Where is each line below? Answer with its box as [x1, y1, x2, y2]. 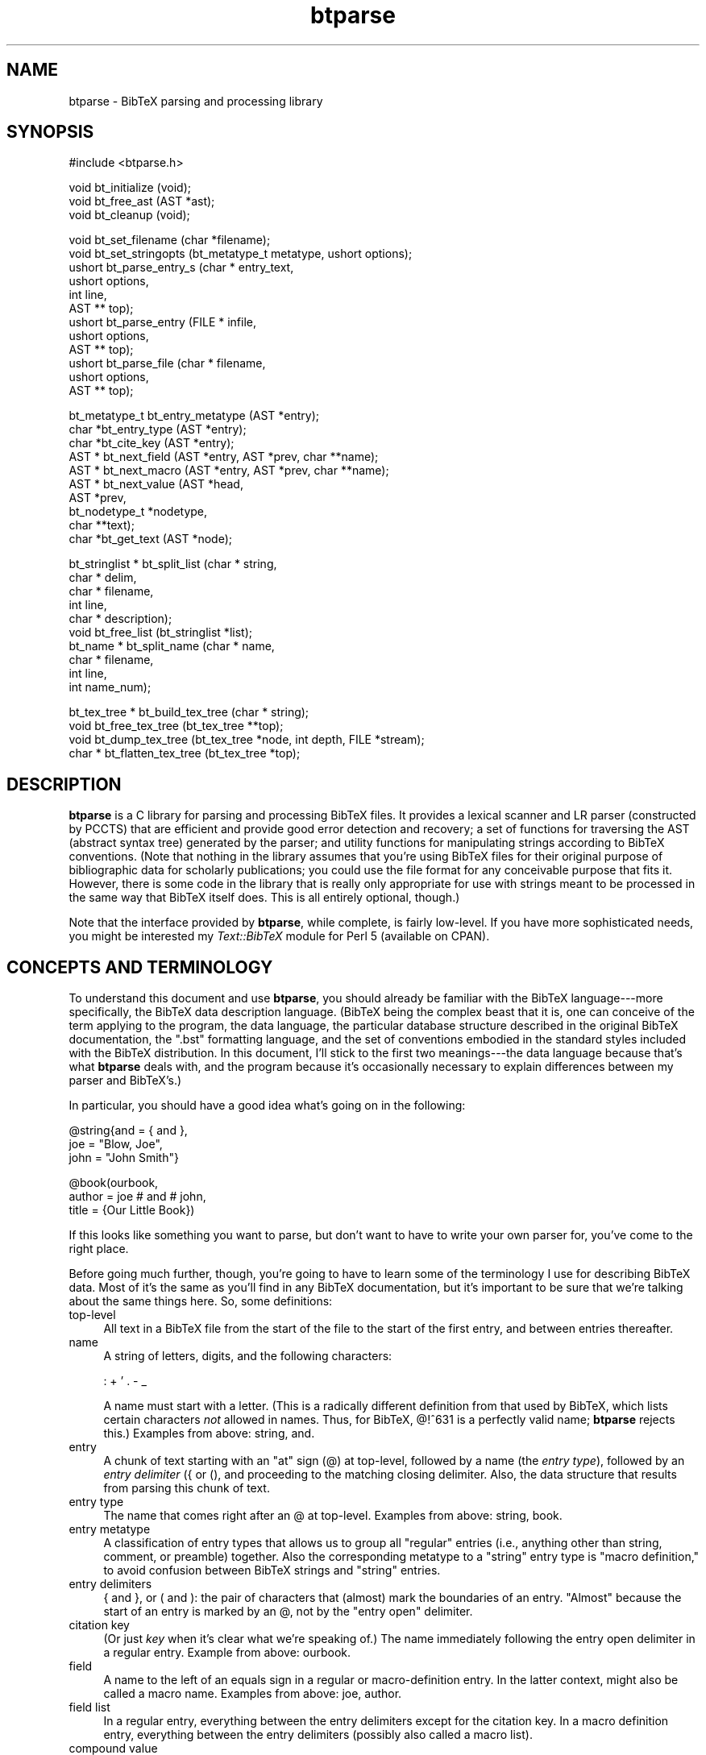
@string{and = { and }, [69, 1123, 188, 1138]
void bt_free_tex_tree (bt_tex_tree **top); [69, 719, 284, 733]
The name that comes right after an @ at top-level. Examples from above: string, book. [103, 1508, 563, 1523]
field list [69, 1700, 110, 1715]
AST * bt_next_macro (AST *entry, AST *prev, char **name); [69, 463, 389, 478]
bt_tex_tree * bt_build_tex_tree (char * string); [69, 705, 309, 720]
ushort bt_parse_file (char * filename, [69, 356, 266, 371]
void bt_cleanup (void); [69, 208, 190, 222]
